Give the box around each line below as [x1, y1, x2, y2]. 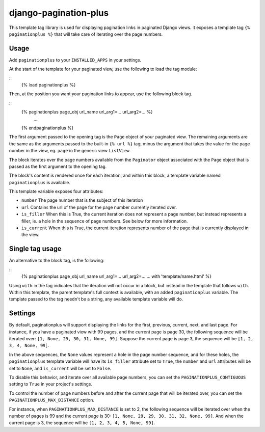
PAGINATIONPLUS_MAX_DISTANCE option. [9, 397, 95, 403]
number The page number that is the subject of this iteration [21, 197, 143, 203]
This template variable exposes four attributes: [9, 189, 104, 194]
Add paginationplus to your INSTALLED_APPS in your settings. [9, 57, 142, 63]
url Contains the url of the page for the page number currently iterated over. [21, 204, 177, 210]
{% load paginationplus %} [21, 82, 76, 88]
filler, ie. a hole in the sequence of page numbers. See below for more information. [21, 218, 188, 224]
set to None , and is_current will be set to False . [9, 365, 111, 371]
